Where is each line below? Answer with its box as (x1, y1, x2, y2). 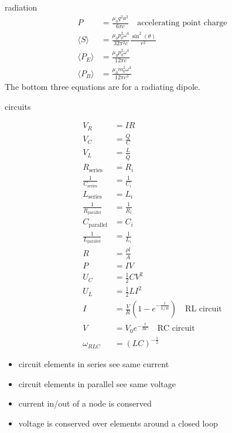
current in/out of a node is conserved (18, 397, 152, 409)
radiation (5, 1, 37, 13)
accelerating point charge (137, 19, 227, 28)
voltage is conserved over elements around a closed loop (18, 417, 218, 429)
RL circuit (185, 305, 222, 314)
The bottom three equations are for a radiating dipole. (5, 80, 200, 93)
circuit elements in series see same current (18, 358, 169, 370)
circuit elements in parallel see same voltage (18, 377, 176, 390)
